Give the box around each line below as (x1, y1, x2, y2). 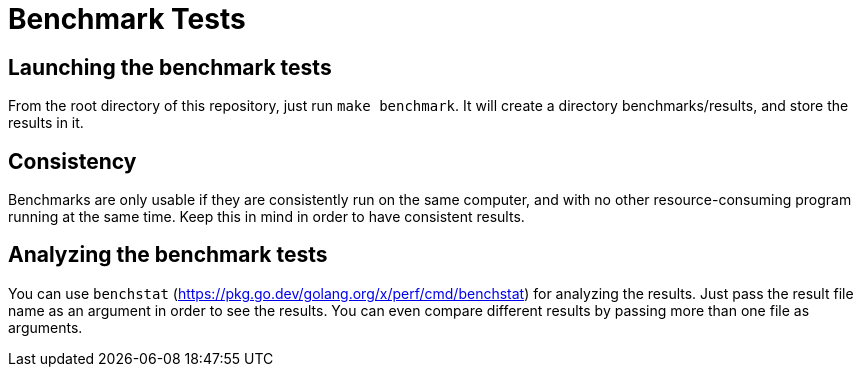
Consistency (8, 148, 137, 174)
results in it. (8, 114, 84, 132)
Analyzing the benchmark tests (8, 242, 328, 268)
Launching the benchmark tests (8, 54, 332, 80)
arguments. (8, 318, 83, 336)
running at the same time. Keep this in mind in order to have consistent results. (8, 208, 525, 226)
